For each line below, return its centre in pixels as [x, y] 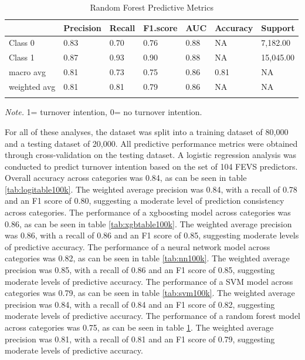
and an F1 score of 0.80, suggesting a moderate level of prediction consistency [145, 201]
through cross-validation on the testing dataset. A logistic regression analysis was [151, 155]
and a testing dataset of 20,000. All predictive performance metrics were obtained [151, 143]
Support [278, 27]
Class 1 [22, 57]
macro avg [28, 72]
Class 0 [22, 43]
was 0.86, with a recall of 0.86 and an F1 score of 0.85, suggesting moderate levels [152, 235]
